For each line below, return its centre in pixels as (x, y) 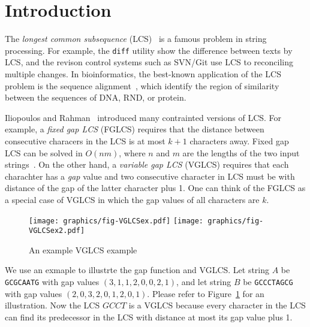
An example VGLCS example (83, 249)
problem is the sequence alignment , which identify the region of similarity (142, 85)
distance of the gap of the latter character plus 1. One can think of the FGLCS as (155, 188)
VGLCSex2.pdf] (57, 231)
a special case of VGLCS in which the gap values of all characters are (132, 199)
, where (132, 152)
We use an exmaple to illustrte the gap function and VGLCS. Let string (137, 270)
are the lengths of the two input (241, 152)
